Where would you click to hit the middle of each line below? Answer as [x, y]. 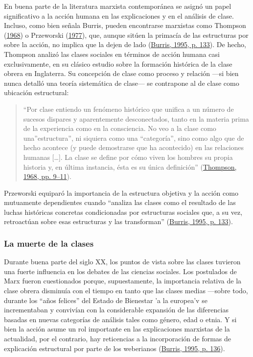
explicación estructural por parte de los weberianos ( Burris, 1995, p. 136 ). [115, 348]
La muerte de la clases [49, 243]
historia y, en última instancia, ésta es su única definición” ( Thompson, [130, 166]
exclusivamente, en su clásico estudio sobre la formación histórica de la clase [118, 64]
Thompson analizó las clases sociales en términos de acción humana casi [112, 54]
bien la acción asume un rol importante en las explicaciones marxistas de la [117, 329]
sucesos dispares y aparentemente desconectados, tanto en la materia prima [136, 118]
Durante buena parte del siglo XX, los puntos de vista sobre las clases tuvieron [122, 262]
